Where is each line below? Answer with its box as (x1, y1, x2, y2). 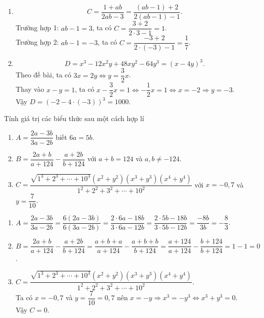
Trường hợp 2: (15, 37, 59, 47)
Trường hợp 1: (15, 22, 59, 33)
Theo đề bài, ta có (15, 69, 71, 80)
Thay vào (15, 84, 44, 94)
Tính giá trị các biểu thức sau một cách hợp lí (4, 113, 144, 123)
